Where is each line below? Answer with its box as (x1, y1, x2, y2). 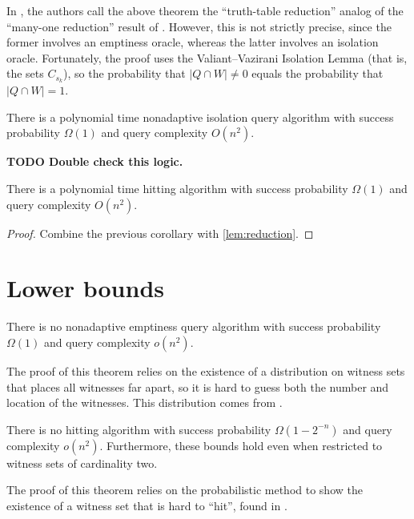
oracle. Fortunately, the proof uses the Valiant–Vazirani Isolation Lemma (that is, (6, 49, 408, 66)
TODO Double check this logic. (6, 153, 183, 170)
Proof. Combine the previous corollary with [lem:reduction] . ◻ (6, 224, 314, 241)
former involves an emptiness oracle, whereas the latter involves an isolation (6, 34, 379, 50)
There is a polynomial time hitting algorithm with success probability (6, 180, 348, 197)
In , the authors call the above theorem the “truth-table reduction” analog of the (6, 2, 404, 18)
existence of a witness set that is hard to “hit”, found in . (6, 497, 287, 513)
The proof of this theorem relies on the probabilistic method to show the (6, 481, 363, 498)
